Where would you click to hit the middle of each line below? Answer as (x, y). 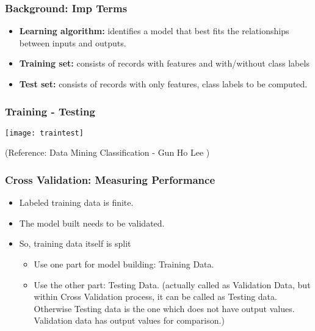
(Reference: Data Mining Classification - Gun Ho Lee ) (107, 152)
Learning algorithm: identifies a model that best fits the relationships (154, 31)
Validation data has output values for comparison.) (129, 320)
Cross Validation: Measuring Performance (110, 179)
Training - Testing (50, 111)
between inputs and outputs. (73, 42)
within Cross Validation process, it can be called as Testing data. (155, 296)
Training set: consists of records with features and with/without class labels (164, 63)
